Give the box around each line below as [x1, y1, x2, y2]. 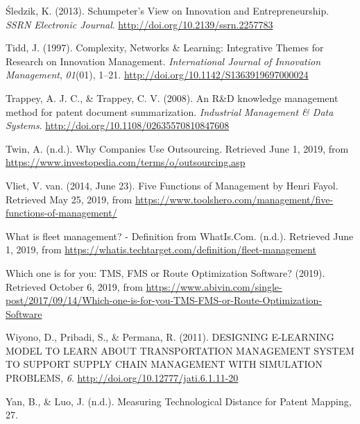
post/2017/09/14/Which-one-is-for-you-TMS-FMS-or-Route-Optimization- [6, 293, 323, 307]
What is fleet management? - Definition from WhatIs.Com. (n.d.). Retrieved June [6, 228, 354, 243]
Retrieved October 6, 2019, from [6, 279, 143, 294]
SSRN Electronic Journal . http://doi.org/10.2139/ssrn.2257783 [6, 17, 273, 31]
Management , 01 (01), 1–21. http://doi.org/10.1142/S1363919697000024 [6, 67, 309, 82]
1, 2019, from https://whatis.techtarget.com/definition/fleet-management [6, 242, 316, 257]
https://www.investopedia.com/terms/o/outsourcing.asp [6, 155, 246, 169]
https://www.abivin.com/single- [146, 279, 282, 294]
